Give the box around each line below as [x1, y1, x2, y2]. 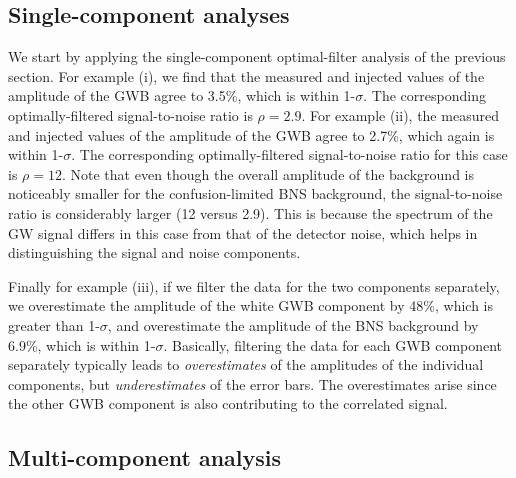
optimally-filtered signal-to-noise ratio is [8, 104, 253, 125]
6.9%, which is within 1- [8, 334, 156, 355]
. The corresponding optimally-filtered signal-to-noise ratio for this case [71, 144, 508, 165]
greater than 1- [8, 314, 100, 335]
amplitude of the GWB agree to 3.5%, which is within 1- [8, 85, 356, 106]
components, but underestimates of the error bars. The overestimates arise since [8, 373, 497, 394]
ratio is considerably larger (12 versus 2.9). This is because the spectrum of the [8, 202, 493, 223]
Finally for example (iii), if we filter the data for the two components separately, [8, 275, 500, 296]
